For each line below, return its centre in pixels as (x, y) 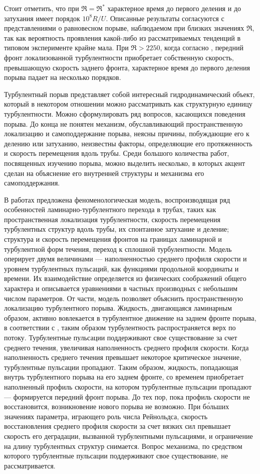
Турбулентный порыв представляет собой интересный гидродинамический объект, (129, 94)
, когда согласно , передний (202, 48)
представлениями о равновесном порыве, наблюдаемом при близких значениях (124, 28)
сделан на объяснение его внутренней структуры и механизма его (104, 173)
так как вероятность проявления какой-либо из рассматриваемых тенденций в (122, 37)
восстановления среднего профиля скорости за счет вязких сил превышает (117, 426)
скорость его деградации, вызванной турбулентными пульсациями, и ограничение (128, 436)
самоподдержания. (32, 183)
